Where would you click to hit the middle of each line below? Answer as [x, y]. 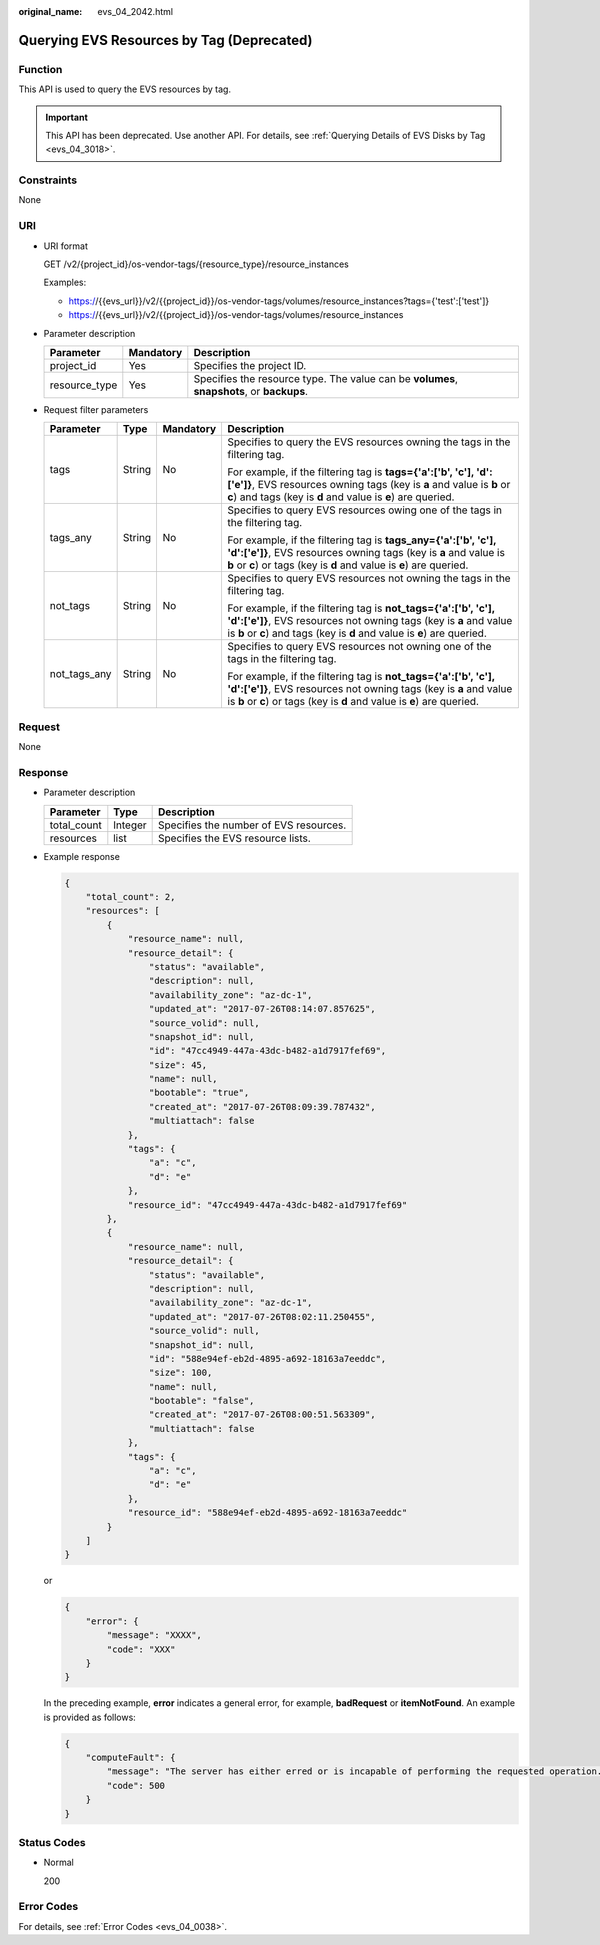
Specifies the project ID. [250, 365]
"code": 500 [135, 1785]
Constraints [48, 180]
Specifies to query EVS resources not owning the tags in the [369, 578]
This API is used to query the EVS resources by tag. [125, 89]
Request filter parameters [96, 409]
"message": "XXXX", [154, 1635]
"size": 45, [178, 1064]
